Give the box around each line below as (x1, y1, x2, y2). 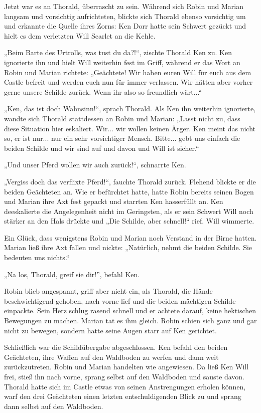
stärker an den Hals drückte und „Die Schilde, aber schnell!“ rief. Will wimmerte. (4, 216, 254, 226)
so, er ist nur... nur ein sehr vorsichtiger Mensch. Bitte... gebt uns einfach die (4, 133, 240, 143)
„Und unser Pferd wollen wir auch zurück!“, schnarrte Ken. (4, 159, 186, 170)
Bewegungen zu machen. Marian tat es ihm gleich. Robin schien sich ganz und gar (4, 315, 257, 326)
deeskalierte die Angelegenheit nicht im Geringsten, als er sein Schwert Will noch (4, 205, 253, 216)
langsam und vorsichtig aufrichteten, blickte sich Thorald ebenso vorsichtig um (4, 11, 246, 21)
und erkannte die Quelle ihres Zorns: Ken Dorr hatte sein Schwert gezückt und (4, 21, 246, 31)
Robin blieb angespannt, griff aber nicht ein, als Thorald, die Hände (4, 286, 213, 296)
